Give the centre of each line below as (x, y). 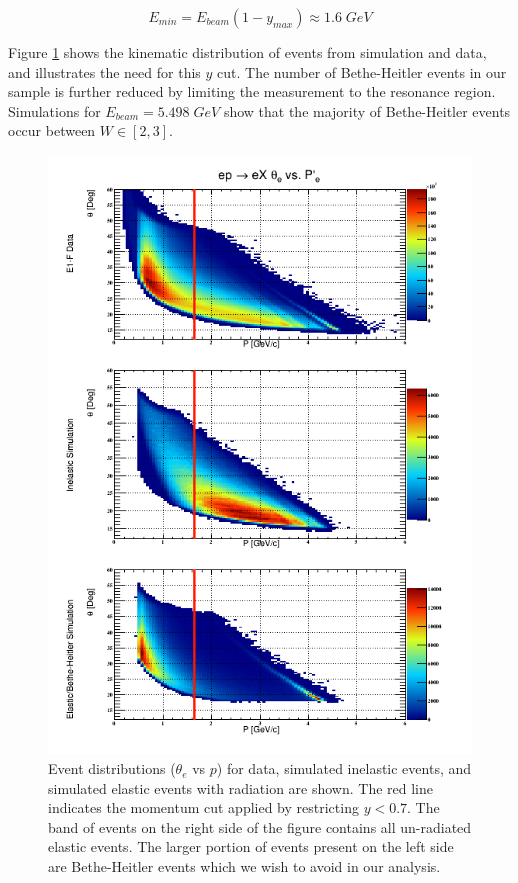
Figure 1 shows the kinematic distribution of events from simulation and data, (247, 52)
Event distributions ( (112, 768)
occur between (52, 130)
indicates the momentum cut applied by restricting (203, 807)
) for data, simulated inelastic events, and (344, 768)
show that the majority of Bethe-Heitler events (367, 110)
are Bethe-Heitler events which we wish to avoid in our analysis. (244, 866)
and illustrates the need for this (104, 71)
